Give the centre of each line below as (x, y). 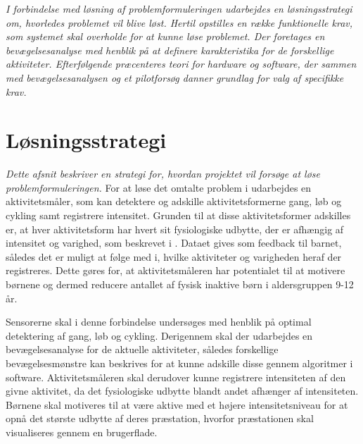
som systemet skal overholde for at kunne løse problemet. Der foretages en (165, 36)
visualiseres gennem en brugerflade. (82, 432)
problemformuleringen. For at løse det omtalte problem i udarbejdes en (159, 187)
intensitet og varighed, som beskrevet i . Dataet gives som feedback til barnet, (174, 243)
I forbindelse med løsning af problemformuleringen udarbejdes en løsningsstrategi (179, 8)
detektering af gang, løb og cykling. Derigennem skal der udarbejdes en (159, 335)
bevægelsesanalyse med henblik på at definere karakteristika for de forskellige (170, 50)
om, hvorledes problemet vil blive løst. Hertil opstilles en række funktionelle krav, (179, 22)
